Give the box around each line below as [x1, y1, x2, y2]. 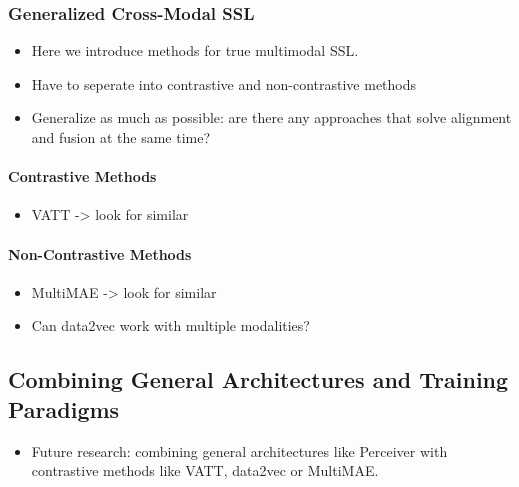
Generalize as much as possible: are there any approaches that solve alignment [31, 107, 512, 128]
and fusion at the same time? [31, 127, 211, 147]
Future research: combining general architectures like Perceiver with [31, 440, 448, 461]
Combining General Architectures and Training [8, 364, 509, 395]
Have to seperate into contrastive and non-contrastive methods [31, 73, 417, 94]
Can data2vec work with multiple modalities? [31, 315, 310, 336]
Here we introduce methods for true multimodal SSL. [31, 40, 359, 61]
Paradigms [8, 393, 120, 424]
